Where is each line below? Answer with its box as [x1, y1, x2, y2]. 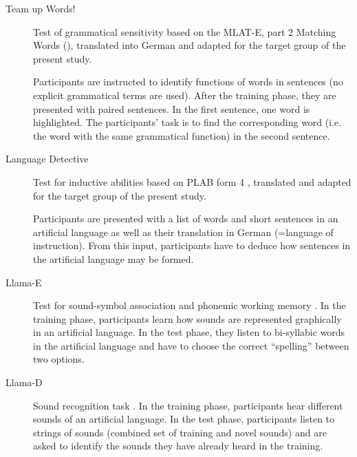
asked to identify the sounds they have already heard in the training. [33, 438, 323, 453]
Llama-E [6, 275, 42, 289]
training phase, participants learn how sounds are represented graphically [33, 311, 342, 326]
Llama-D [6, 375, 43, 390]
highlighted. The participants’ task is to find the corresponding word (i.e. [33, 115, 342, 129]
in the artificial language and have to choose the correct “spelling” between [33, 338, 349, 352]
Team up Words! [6, 1, 76, 15]
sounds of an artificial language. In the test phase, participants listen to [33, 412, 335, 426]
